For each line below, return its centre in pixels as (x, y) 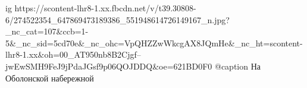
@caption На (237, 66)
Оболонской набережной (50, 78)
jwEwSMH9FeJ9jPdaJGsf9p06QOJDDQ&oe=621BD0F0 (109, 66)
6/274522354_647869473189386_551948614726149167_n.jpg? (118, 19)
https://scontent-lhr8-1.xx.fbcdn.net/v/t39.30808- (105, 8)
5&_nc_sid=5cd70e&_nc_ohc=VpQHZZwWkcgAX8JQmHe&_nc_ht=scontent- (154, 43)
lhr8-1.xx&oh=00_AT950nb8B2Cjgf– (73, 54)
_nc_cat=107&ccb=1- (47, 31)
